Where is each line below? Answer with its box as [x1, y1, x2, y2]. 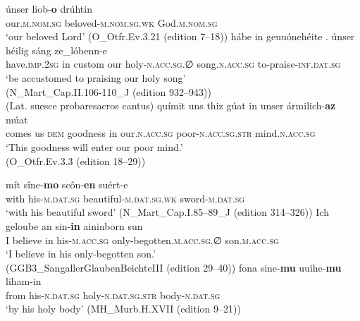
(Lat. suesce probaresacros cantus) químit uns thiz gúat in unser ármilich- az [6, 98, 336, 113]
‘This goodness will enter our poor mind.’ [6, 139, 183, 154]
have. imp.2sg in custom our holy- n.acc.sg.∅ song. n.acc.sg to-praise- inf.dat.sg [6, 56, 341, 71]
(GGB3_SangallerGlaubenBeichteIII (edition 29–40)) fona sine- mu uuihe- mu [6, 260, 342, 274]
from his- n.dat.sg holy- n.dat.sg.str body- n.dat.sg [6, 287, 221, 302]
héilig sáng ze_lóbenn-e [6, 42, 107, 57]
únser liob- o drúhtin [6, 1, 92, 16]
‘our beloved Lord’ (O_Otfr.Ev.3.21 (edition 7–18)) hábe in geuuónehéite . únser [6, 29, 355, 44]
